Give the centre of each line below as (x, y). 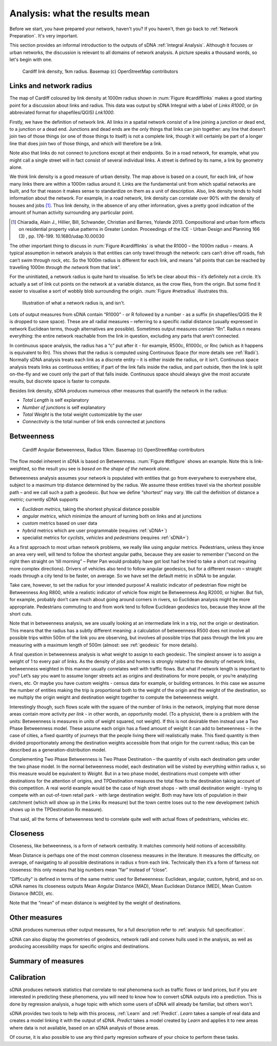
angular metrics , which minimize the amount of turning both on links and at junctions (112, 516)
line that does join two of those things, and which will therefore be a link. (86, 143)
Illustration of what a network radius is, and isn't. (74, 303)
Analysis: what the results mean (80, 13)
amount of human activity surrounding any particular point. (72, 212)
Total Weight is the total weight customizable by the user (82, 415)
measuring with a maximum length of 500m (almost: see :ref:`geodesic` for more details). (104, 645)
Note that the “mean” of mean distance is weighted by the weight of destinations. (95, 903)
